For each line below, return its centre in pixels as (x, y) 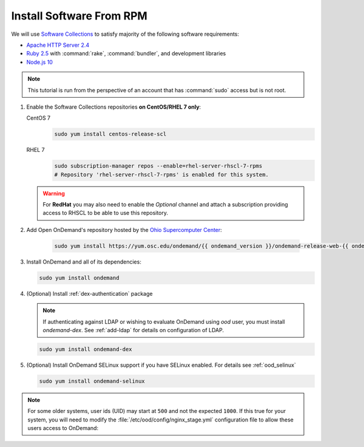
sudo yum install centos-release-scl (110, 134)
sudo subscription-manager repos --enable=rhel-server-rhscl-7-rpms (158, 166)
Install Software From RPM (79, 16)
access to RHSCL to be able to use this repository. (106, 213)
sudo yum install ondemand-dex (86, 349)
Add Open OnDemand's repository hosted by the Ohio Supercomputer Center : (124, 230)
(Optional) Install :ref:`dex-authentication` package (89, 293)
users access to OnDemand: (63, 428)
